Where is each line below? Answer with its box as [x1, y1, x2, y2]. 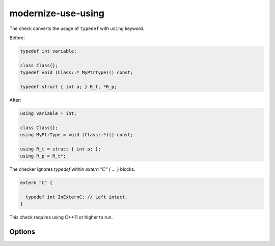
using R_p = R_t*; [20, 153, 66, 159]
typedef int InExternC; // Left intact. [25, 194, 128, 200]
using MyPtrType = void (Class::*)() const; [20, 132, 133, 138]
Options [9, 228, 36, 236]
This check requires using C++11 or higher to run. [9, 214, 113, 221]
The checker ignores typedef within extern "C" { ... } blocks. [9, 166, 135, 172]
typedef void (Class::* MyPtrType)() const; [20, 70, 133, 76]
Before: [9, 35, 25, 41]
